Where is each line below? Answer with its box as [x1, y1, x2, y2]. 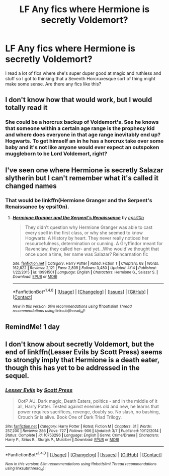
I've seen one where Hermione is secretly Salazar [5, 166, 163, 174]
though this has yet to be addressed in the [5, 363, 140, 372]
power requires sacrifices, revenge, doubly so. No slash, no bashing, [17, 409, 160, 415]
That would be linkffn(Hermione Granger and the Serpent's [5, 197, 152, 204]
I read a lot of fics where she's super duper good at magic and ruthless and [5, 70, 161, 76]
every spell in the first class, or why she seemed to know [25, 229, 143, 235]
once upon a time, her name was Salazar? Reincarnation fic [25, 251, 148, 257]
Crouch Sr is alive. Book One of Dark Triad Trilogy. [17, 414, 122, 420]
